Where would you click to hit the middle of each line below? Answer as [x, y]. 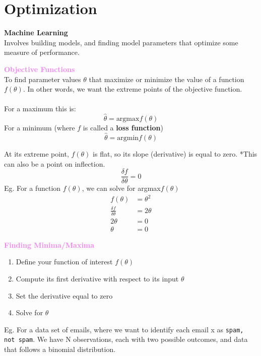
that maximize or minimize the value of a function [167, 79]
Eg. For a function [32, 188]
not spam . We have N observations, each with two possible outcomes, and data [126, 339]
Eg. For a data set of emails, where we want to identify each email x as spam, [124, 329]
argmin [128, 138]
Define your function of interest [64, 262]
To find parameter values [43, 79]
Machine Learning [36, 32]
